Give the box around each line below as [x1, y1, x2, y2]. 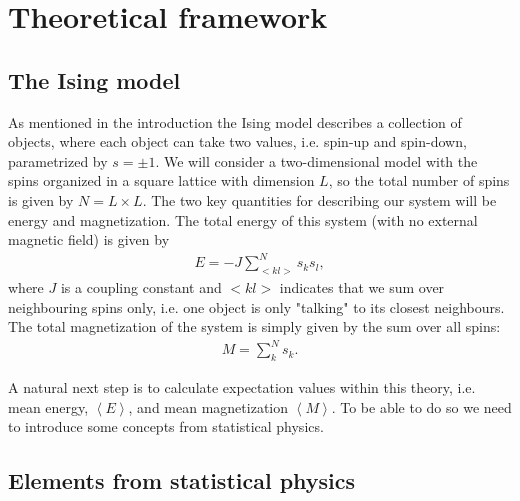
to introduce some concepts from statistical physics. [8, 416, 324, 437]
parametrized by [8, 150, 108, 171]
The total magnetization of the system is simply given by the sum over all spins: [8, 316, 501, 337]
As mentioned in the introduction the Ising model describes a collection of [8, 111, 462, 132]
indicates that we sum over [279, 277, 445, 298]
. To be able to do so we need [331, 396, 512, 417]
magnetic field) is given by [8, 229, 170, 250]
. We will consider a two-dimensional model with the [155, 150, 478, 171]
